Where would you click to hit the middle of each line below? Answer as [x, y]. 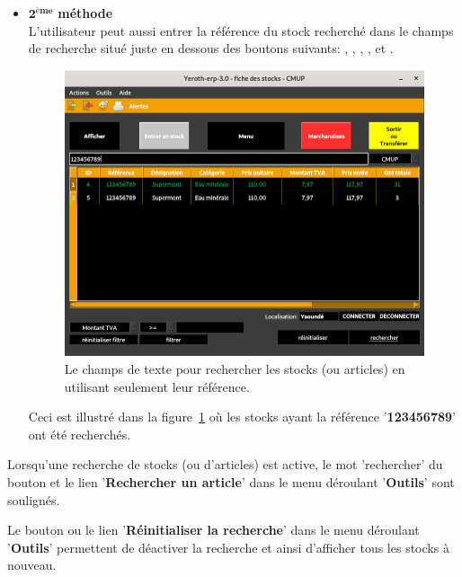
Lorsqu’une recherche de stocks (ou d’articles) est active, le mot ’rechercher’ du [225, 464]
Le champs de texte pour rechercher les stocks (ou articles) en [235, 369]
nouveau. [32, 565]
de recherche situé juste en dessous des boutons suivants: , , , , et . [211, 48]
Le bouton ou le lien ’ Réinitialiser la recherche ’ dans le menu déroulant [213, 530]
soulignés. [34, 499]
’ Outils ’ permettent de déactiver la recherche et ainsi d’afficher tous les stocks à [228, 547]
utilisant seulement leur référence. [157, 386]
